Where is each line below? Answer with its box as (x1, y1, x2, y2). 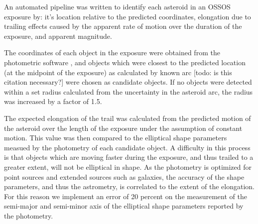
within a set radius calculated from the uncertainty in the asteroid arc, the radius (4, 86, 253, 97)
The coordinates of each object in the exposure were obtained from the (4, 47, 220, 58)
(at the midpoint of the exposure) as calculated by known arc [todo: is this (4, 67, 232, 77)
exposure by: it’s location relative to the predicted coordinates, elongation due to (4, 11, 251, 21)
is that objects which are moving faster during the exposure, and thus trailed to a (4, 152, 254, 162)
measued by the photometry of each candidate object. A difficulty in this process (4, 142, 251, 152)
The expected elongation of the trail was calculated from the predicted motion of (4, 112, 251, 123)
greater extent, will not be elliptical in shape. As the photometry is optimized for (4, 161, 252, 172)
